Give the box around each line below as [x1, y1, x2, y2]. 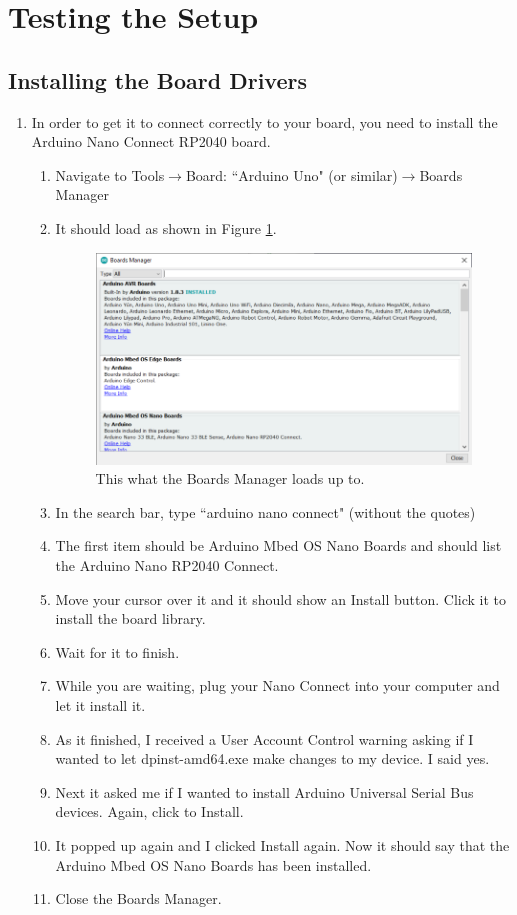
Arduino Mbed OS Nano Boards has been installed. [55, 854, 372, 875]
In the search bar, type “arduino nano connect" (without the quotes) [55, 501, 476, 522]
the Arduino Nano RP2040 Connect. [55, 555, 279, 576]
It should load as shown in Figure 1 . [55, 217, 277, 238]
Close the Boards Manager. [55, 888, 222, 909]
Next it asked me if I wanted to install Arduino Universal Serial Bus [55, 781, 474, 802]
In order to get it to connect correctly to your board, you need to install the [31, 111, 498, 132]
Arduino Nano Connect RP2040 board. [31, 131, 271, 152]
